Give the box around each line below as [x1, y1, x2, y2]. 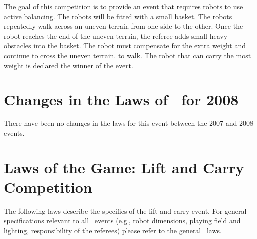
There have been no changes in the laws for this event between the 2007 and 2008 [4, 118, 253, 128]
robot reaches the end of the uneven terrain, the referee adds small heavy [4, 30, 228, 41]
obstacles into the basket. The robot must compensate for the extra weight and [4, 40, 246, 51]
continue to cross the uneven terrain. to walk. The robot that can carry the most [4, 50, 251, 60]
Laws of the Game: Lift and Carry [4, 157, 244, 177]
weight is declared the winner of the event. [4, 60, 133, 70]
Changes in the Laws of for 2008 [4, 89, 239, 110]
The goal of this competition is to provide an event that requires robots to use [4, 1, 243, 11]
